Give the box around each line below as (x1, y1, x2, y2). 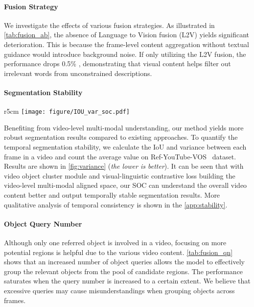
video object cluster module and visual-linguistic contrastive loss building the (4, 170, 235, 180)
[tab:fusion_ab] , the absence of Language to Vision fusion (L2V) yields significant (4, 29, 250, 40)
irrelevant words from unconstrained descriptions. (4, 68, 152, 78)
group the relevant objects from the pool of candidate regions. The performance (4, 266, 243, 276)
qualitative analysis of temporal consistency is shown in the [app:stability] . (4, 199, 228, 209)
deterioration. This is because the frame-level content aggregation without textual (4, 39, 249, 49)
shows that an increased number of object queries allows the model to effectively (4, 256, 245, 267)
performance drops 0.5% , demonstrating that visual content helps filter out (4, 58, 231, 69)
